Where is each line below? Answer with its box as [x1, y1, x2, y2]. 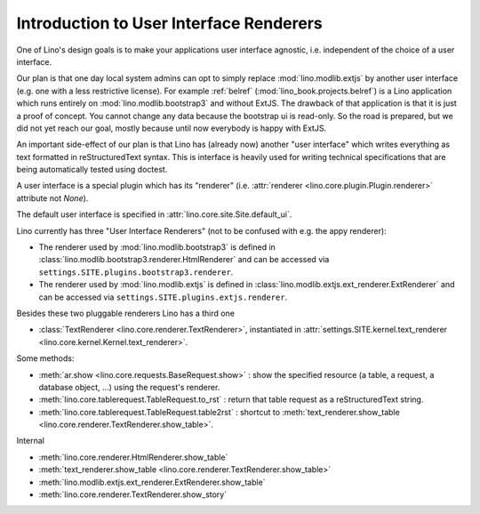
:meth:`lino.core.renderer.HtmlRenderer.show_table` [38, 452, 228, 462]
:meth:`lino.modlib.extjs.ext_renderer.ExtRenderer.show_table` [38, 477, 266, 487]
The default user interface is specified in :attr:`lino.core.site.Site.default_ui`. [16, 209, 292, 220]
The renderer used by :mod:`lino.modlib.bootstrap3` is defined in [38, 242, 276, 253]
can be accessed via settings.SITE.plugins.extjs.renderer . [38, 292, 288, 302]
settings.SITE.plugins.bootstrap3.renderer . [38, 267, 234, 277]
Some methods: [16, 353, 75, 364]
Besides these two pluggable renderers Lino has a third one [16, 308, 236, 318]
